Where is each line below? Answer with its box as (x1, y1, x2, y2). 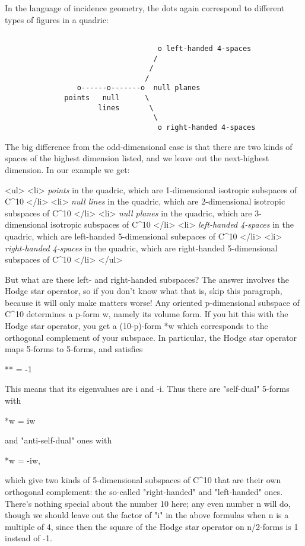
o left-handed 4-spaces (157, 44, 252, 53)
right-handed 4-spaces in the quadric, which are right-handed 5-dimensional (5, 241, 278, 254)
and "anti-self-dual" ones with (5, 434, 112, 446)
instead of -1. (5, 532, 52, 544)
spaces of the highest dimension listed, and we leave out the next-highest (5, 152, 269, 164)
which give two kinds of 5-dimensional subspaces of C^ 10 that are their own (5, 474, 281, 486)
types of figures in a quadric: (5, 13, 109, 25)
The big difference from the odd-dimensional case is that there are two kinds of (5, 140, 293, 152)
